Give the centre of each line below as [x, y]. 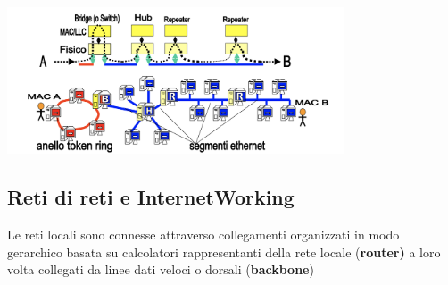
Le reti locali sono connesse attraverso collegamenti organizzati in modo [203, 235]
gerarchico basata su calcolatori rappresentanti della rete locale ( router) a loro [224, 251]
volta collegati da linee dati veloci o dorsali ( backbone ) [161, 269]
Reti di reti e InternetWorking [151, 197]
